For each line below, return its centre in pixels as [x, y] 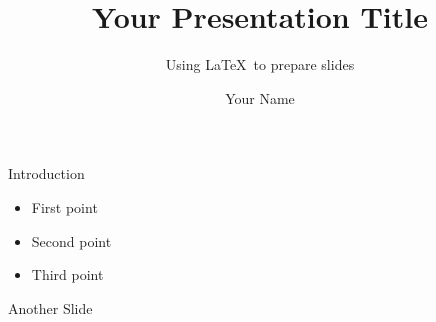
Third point [67, 274]
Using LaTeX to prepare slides [260, 64]
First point [64, 206]
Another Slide [50, 307]
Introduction [46, 173]
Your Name [260, 97]
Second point [71, 240]
